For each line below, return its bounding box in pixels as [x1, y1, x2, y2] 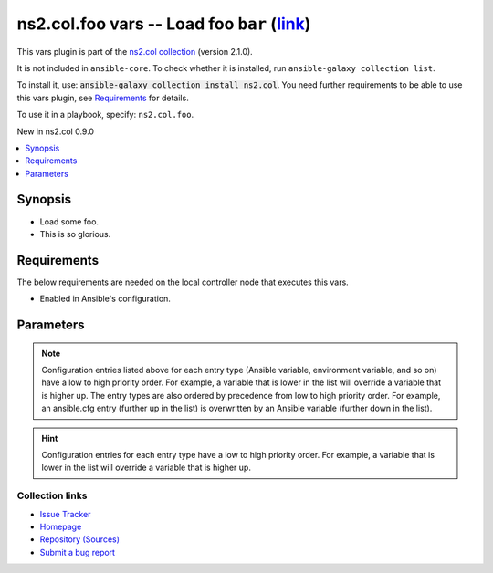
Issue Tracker [39, 508, 91, 519]
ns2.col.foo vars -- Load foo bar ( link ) [16, 14, 311, 34]
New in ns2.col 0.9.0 [16, 126, 95, 137]
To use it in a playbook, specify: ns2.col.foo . [16, 109, 194, 120]
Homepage [39, 521, 82, 532]
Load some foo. [39, 215, 100, 227]
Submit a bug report [39, 547, 116, 557]
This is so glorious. [39, 228, 111, 239]
